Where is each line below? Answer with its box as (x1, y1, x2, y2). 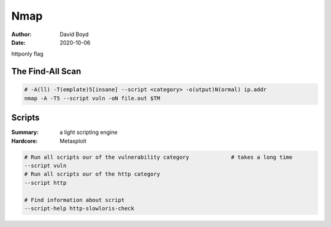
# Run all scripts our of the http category (24, 171, 161, 177)
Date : (11, 39, 26, 46)
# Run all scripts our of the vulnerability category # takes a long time (24, 154, 293, 160)
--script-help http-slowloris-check (24, 205, 135, 212)
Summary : (11, 128, 39, 136)
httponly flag (11, 50, 44, 58)
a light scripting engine (59, 128, 118, 136)
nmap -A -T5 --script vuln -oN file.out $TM (24, 95, 161, 102)
